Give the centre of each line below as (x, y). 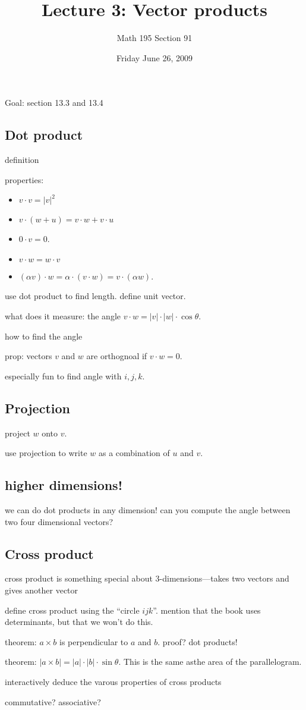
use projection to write (46, 453)
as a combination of (134, 453)
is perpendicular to (94, 641)
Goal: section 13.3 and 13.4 (54, 103)
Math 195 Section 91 (154, 38)
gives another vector (42, 590)
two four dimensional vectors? (59, 521)
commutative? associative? (53, 701)
